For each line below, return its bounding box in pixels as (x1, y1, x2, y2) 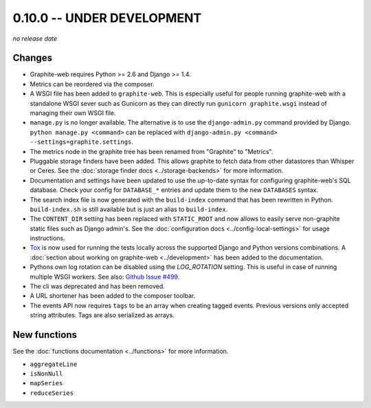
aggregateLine (30, 360, 78, 368)
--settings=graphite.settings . (30, 138, 134, 146)
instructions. (30, 234, 65, 242)
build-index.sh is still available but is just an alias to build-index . (30, 205, 228, 213)
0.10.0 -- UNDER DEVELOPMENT (12, 10, 202, 25)
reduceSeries (30, 389, 74, 397)
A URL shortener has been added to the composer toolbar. (30, 292, 196, 300)
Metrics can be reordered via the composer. (30, 80, 155, 88)
